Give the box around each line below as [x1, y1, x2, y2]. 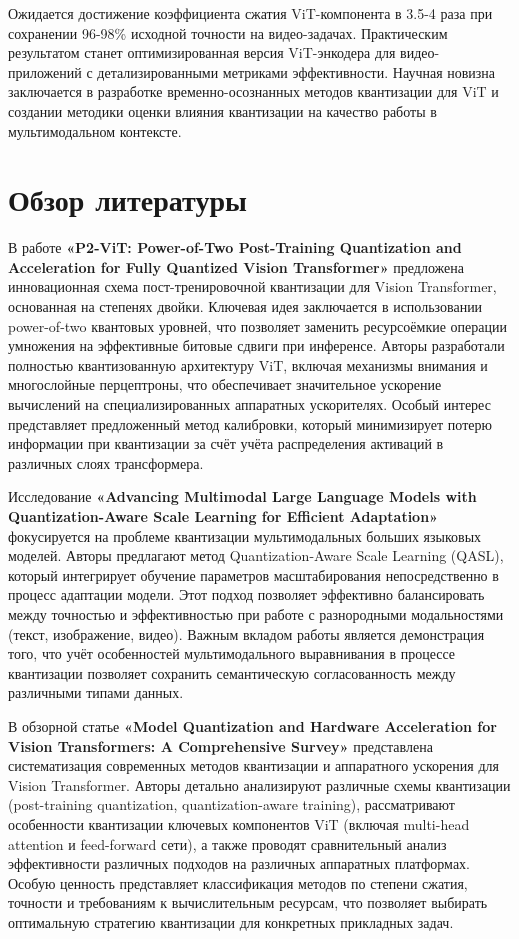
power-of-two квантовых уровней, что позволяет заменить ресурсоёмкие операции [8, 315, 507, 336]
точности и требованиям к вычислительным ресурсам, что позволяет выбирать [8, 892, 488, 913]
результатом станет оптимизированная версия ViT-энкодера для [8, 42, 396, 63]
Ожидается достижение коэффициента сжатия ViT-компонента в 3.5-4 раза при [8, 3, 493, 23]
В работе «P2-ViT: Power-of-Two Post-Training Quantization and [8, 237, 462, 258]
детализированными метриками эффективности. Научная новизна [97, 61, 496, 82]
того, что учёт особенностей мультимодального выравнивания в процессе [8, 643, 456, 664]
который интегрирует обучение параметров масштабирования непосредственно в [8, 564, 499, 585]
